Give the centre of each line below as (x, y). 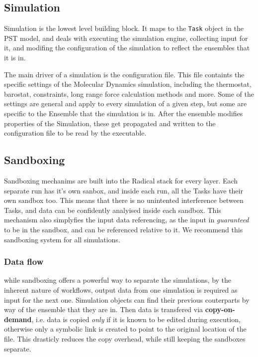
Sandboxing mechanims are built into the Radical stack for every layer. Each (121, 180)
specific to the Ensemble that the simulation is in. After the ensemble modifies (124, 113)
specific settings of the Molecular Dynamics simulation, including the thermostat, (128, 84)
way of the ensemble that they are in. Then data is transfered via (104, 309)
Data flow (24, 262)
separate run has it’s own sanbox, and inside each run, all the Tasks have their (124, 190)
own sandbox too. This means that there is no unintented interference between (124, 200)
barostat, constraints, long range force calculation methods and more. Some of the (129, 93)
